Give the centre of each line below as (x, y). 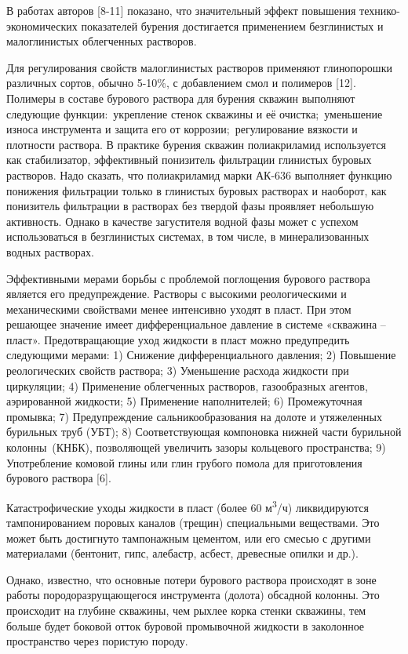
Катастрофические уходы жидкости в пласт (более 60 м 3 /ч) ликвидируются (188, 506)
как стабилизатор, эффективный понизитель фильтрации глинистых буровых (189, 160)
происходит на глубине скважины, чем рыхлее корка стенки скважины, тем (186, 610)
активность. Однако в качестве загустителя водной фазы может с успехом (182, 221)
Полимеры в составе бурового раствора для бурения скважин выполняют (181, 98)
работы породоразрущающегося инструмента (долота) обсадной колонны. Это (193, 595)
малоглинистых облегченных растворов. (102, 41)
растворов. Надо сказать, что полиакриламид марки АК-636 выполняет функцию (199, 174)
